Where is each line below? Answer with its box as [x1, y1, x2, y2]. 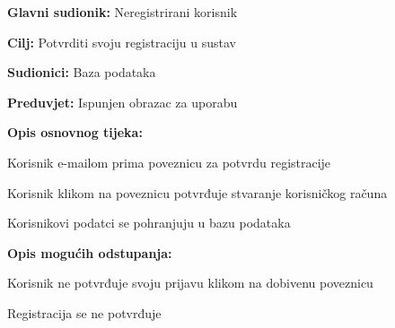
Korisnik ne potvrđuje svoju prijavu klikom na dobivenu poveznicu [7, 273, 373, 292]
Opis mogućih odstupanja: [7, 243, 172, 262]
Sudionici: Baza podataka [7, 63, 156, 82]
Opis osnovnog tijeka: [7, 123, 143, 142]
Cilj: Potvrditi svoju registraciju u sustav [7, 32, 236, 51]
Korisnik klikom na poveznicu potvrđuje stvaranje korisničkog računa [7, 183, 388, 202]
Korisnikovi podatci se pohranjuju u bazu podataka [7, 213, 291, 232]
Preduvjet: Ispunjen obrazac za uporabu [7, 92, 238, 111]
